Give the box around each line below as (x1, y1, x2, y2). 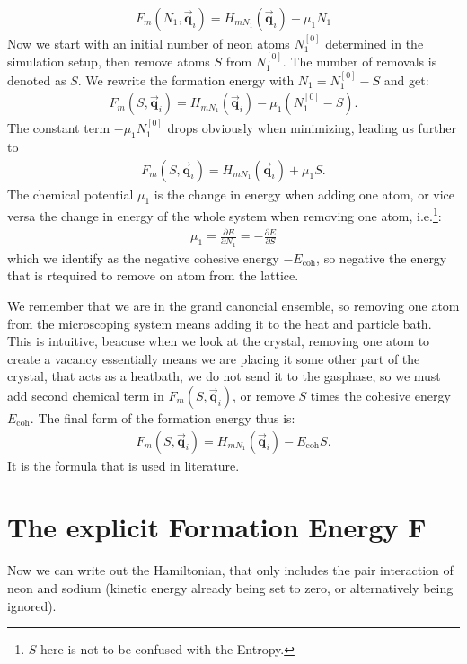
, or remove (233, 385, 295, 404)
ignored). (7, 596, 57, 615)
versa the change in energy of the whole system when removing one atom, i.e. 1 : (7, 204, 442, 225)
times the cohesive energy (310, 385, 451, 404)
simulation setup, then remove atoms (7, 52, 210, 71)
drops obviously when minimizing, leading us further (167, 119, 457, 137)
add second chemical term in (7, 385, 164, 404)
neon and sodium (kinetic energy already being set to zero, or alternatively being (7, 578, 454, 597)
